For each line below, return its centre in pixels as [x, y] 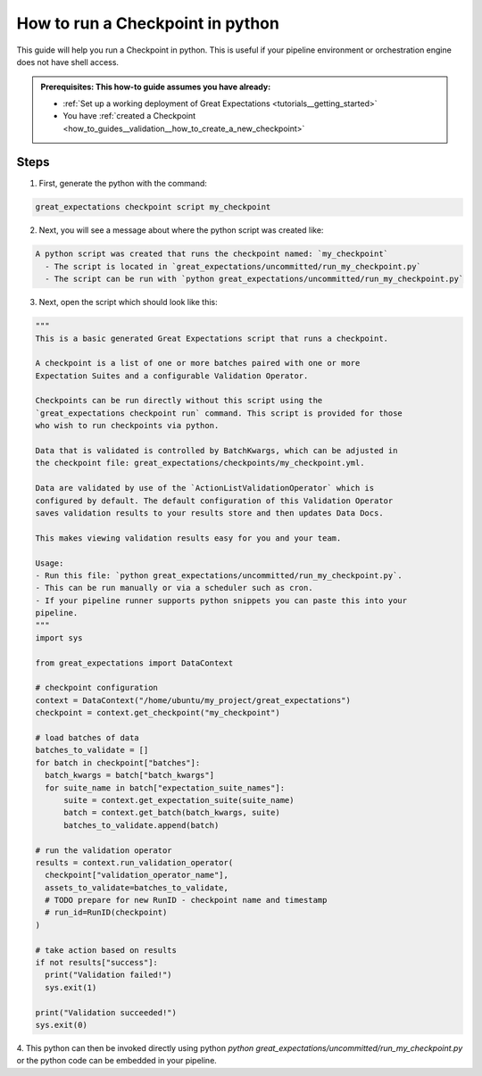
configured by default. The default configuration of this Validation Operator [214, 501]
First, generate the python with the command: [123, 184]
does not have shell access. [68, 62]
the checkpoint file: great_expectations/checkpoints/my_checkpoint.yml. [200, 463]
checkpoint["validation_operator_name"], [137, 875]
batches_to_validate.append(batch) [141, 825]
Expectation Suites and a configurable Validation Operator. [172, 376]
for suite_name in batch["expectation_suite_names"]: [165, 788]
